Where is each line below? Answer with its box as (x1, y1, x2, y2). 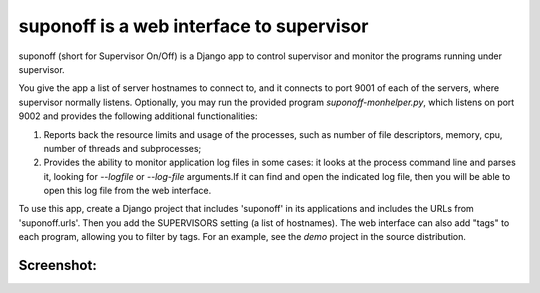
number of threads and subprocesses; (43, 142, 202, 154)
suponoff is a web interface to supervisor (18, 15, 369, 37)
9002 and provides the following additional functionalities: (18, 110, 258, 122)
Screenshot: (18, 257, 97, 274)
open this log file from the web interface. (43, 185, 212, 197)
